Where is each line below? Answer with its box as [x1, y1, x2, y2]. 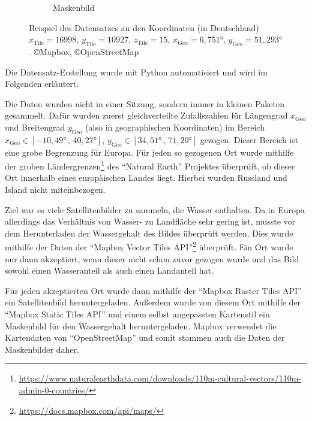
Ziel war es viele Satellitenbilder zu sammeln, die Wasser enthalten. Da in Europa [5, 203, 305, 216]
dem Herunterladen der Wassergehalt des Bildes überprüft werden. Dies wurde [5, 226, 293, 239]
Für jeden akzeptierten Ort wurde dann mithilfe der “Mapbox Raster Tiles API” [5, 284, 302, 296]
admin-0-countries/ [19, 383, 89, 396]
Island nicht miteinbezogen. [5, 183, 106, 195]
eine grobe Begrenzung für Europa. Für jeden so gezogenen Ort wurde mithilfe [5, 146, 294, 158]
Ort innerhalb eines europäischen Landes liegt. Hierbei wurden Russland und [5, 171, 287, 184]
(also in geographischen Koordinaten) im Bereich [85, 120, 265, 133]
